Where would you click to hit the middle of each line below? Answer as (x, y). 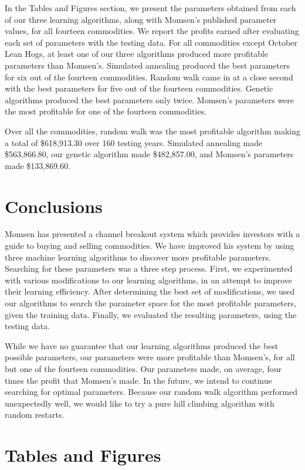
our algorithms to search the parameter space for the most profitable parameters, (150, 303)
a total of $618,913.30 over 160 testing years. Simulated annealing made (134, 142)
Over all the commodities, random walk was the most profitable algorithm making (152, 131)
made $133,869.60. (38, 165)
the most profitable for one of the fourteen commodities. (106, 111)
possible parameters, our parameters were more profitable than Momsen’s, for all (150, 357)
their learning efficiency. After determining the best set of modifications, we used (150, 291)
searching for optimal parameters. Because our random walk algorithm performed (151, 392)
